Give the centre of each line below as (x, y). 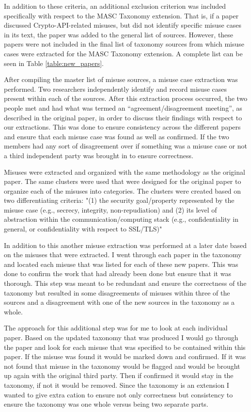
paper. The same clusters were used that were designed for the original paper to (123, 181)
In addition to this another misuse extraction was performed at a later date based (125, 245)
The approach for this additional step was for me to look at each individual (116, 328)
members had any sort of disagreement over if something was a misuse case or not (125, 146)
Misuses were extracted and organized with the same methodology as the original (125, 172)
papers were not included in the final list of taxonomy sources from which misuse (124, 44)
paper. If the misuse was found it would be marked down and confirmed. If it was (125, 356)
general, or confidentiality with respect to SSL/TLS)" (83, 229)
